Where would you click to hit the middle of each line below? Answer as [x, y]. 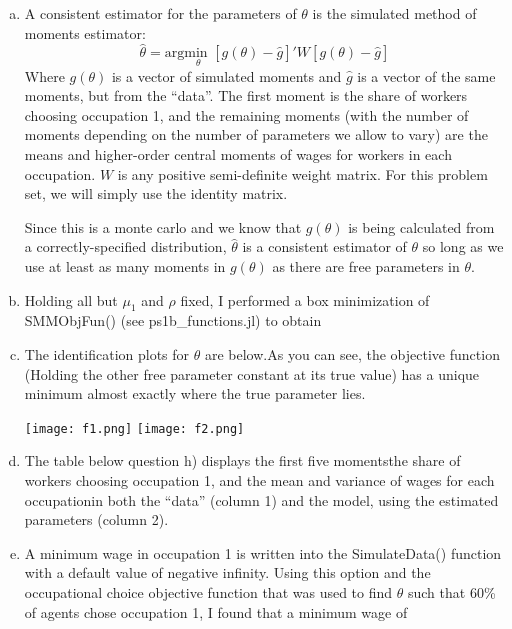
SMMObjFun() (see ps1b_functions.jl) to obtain [173, 320]
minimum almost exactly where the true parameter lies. [195, 393]
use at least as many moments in [125, 265]
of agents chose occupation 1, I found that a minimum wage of [216, 611]
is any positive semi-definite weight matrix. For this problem [302, 173]
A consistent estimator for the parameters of [160, 13]
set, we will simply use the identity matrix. [156, 193]
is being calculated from [421, 226]
